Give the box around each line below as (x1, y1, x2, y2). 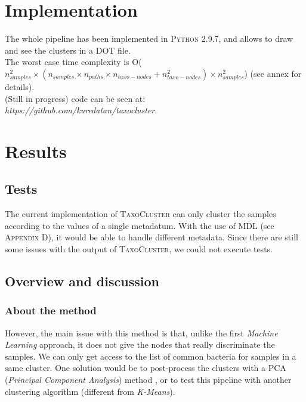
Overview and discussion (5, 272, 159, 290)
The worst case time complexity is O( (5, 55, 142, 68)
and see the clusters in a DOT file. (5, 44, 131, 56)
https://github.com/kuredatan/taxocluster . (5, 104, 157, 116)
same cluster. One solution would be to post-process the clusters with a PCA (5, 361, 286, 374)
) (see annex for (244, 67, 302, 79)
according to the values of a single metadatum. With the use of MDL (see (5, 219, 274, 231)
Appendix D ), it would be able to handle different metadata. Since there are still (5, 231, 298, 243)
